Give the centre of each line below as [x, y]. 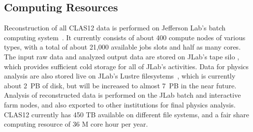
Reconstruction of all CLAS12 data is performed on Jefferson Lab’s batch [115, 28]
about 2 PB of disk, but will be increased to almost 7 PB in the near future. [120, 85]
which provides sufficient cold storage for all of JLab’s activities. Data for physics [126, 66]
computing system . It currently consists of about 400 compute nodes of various [125, 37]
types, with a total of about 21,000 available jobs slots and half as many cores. [122, 47]
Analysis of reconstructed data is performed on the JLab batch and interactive [123, 95]
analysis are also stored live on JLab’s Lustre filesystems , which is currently [120, 76]
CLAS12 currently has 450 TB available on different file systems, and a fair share [126, 114]
